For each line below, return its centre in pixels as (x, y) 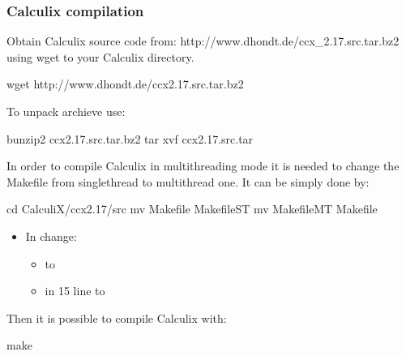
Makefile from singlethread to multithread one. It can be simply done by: (188, 181)
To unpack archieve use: (66, 111)
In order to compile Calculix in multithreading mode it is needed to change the (203, 166)
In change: (51, 236)
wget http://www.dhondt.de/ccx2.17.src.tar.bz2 (125, 84)
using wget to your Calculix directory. (100, 56)
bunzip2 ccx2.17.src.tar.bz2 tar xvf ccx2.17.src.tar (130, 138)
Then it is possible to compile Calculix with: (117, 317)
